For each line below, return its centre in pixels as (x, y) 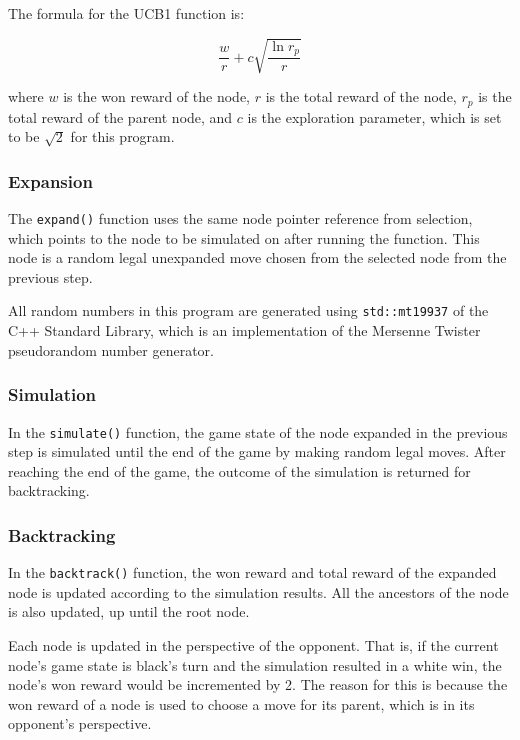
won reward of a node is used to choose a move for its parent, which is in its (241, 703)
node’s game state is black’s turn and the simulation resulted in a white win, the (255, 664)
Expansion (50, 180)
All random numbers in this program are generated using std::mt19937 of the (248, 310)
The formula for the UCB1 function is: (126, 13)
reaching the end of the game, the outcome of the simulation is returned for (239, 470)
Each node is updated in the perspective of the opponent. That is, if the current (253, 645)
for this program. (122, 136)
